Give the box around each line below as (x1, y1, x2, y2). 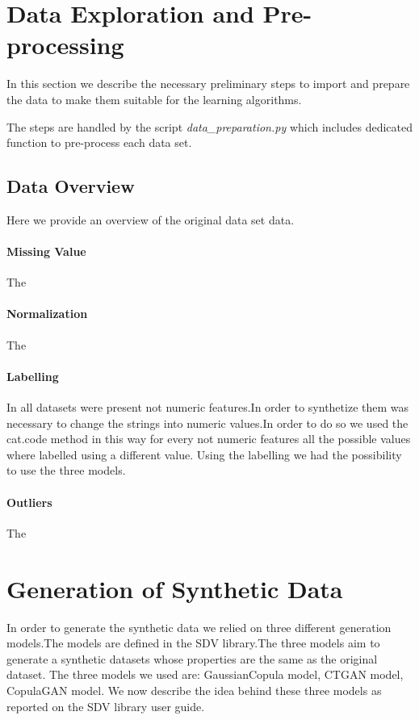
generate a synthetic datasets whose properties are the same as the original (6, 650, 378, 667)
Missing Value (6, 243, 86, 260)
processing (6, 28, 124, 61)
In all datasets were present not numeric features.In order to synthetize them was (6, 399, 409, 416)
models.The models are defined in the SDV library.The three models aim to (6, 634, 380, 651)
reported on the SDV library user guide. (6, 697, 205, 714)
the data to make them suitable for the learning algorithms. (6, 90, 302, 107)
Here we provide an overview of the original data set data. (6, 211, 295, 228)
